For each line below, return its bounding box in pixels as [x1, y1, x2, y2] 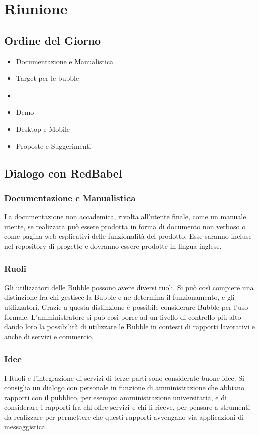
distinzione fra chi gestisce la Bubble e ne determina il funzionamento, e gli [4, 292, 235, 302]
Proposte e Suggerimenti [16, 140, 91, 151]
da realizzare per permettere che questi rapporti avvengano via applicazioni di [4, 411, 244, 422]
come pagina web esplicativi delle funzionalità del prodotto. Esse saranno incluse [4, 231, 252, 241]
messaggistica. [4, 421, 47, 432]
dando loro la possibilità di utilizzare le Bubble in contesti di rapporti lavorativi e [4, 321, 255, 332]
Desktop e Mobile [16, 123, 70, 134]
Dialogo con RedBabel [4, 165, 122, 181]
